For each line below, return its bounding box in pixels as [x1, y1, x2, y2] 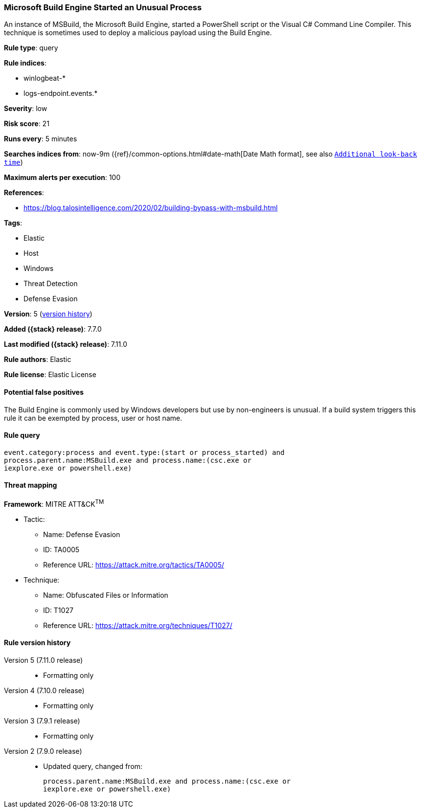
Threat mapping [4, 481, 57, 490]
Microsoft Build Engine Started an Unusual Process [4, 2, 202, 12]
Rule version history [4, 638, 71, 647]
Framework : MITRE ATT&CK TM [4, 498, 104, 508]
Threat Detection [23, 279, 78, 288]
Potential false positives [4, 387, 84, 396]
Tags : [4, 219, 23, 227]
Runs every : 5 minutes [4, 135, 77, 143]
